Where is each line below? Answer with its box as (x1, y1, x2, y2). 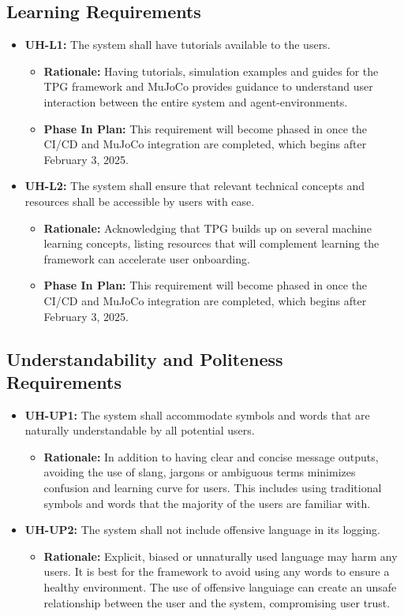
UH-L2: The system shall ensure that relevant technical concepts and (24, 177, 365, 194)
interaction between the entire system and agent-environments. (43, 93, 348, 110)
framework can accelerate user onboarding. (43, 250, 250, 267)
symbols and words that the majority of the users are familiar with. (43, 495, 371, 511)
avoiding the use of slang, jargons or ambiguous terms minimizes (43, 464, 356, 480)
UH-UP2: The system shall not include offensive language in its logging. (24, 521, 380, 538)
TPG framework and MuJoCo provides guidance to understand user (43, 78, 373, 95)
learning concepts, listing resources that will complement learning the (43, 235, 380, 252)
